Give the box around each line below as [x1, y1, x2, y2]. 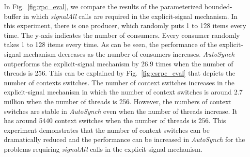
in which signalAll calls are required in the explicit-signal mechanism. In [23, 11, 238, 21]
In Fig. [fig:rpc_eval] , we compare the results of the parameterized [4, 1, 203, 11]
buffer [4, 11, 21, 21]
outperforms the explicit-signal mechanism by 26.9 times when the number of [4, 58, 234, 68]
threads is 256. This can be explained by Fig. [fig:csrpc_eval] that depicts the [4, 68, 235, 78]
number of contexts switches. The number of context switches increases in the [4, 77, 234, 87]
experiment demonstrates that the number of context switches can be [4, 125, 210, 135]
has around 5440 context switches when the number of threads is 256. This [4, 115, 226, 126]
